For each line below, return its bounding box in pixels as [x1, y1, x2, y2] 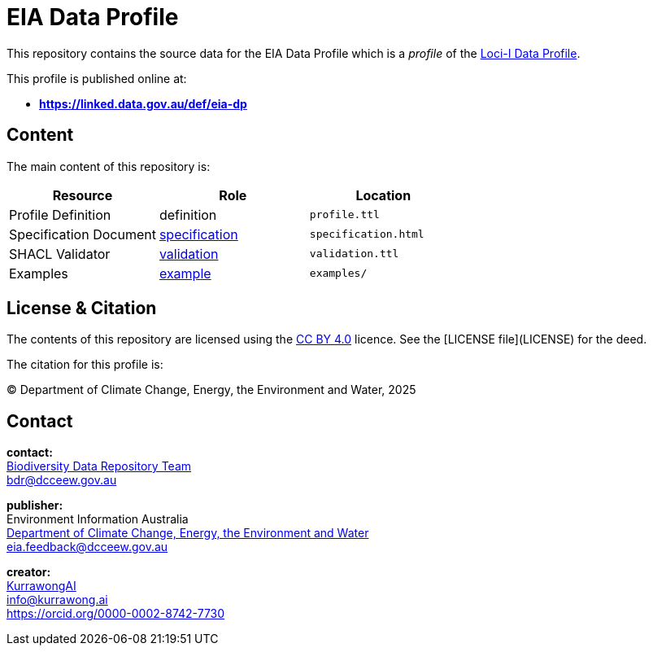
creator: [7, 565, 51, 580]
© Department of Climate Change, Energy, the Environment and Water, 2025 [7, 383, 416, 397]
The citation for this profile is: [7, 357, 163, 372]
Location [355, 186, 411, 203]
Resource [52, 186, 113, 203]
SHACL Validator [9, 245, 111, 262]
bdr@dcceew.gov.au [7, 473, 117, 488]
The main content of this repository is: [7, 159, 211, 173]
